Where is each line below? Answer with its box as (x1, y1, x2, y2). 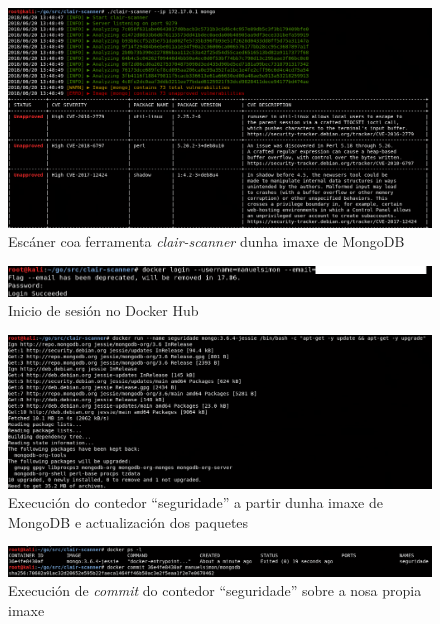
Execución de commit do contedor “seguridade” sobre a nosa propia (8, 580, 422, 601)
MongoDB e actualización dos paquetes (8, 511, 249, 532)
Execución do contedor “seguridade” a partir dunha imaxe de (8, 492, 383, 513)
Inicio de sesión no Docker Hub (8, 300, 199, 321)
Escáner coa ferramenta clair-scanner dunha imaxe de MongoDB (8, 231, 405, 252)
